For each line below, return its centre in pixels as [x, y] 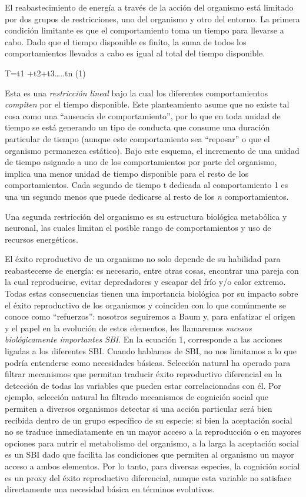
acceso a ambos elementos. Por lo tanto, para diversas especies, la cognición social [152, 466]
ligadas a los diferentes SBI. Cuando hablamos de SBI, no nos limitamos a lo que [151, 351]
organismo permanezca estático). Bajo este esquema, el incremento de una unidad [152, 150]
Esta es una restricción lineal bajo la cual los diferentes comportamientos [136, 93]
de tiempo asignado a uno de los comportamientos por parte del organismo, [141, 162]
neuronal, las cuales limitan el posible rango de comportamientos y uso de [138, 228]
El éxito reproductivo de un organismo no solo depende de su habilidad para [143, 259]
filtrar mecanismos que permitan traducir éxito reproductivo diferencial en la [143, 374]
